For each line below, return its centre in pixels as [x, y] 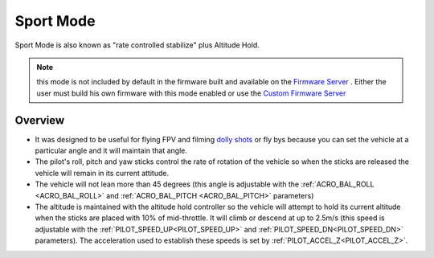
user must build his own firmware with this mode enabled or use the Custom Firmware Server [191, 93]
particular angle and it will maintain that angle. [111, 151]
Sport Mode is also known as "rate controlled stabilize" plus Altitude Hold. [137, 45]
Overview [40, 120]
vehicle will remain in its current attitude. [102, 173]
